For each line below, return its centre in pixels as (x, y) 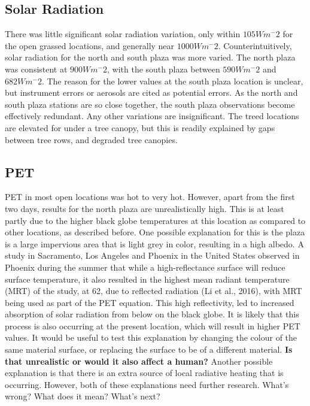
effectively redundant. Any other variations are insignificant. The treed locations (152, 116)
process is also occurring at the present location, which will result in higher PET (153, 325)
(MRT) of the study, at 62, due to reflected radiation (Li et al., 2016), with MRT (154, 291)
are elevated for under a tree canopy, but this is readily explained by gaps (140, 127)
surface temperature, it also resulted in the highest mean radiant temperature (147, 279)
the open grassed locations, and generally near (90, 45)
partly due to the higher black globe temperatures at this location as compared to (155, 220)
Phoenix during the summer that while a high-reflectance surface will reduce (145, 267)
